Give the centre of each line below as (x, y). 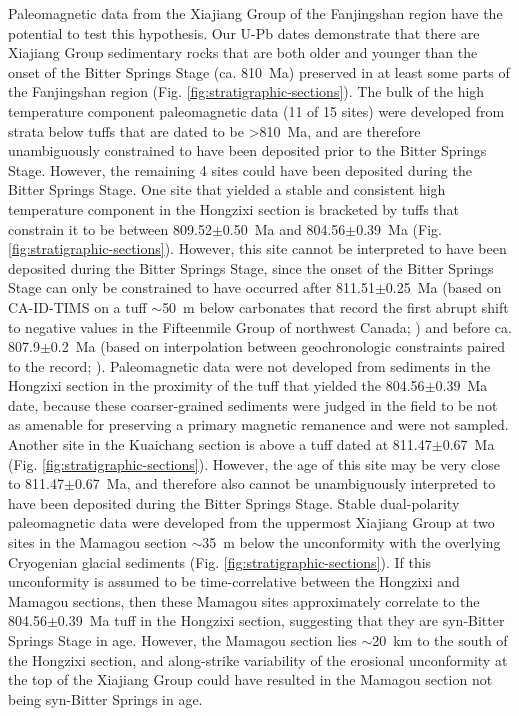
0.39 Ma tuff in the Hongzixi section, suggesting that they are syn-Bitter (281, 620)
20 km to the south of (440, 640)
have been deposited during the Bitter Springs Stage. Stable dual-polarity (234, 502)
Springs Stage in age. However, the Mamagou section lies (182, 640)
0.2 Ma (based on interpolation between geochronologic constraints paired (278, 346)
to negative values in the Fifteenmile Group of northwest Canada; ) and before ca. (260, 326)
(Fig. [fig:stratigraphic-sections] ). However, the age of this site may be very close (254, 463)
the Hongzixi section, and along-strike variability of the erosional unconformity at (258, 659)
